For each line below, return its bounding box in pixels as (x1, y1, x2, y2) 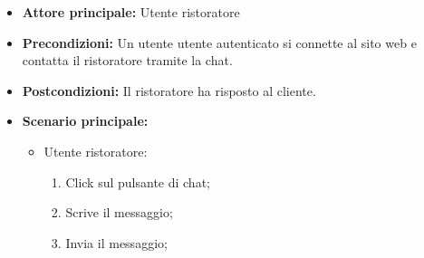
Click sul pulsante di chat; (65, 172, 210, 191)
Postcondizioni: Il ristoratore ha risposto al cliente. (22, 81, 316, 100)
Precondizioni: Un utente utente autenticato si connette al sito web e (22, 33, 417, 52)
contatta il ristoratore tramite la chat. (22, 51, 233, 70)
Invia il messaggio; (65, 233, 168, 252)
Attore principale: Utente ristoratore (22, 3, 240, 21)
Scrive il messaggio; (65, 203, 173, 222)
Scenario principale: (22, 111, 149, 130)
